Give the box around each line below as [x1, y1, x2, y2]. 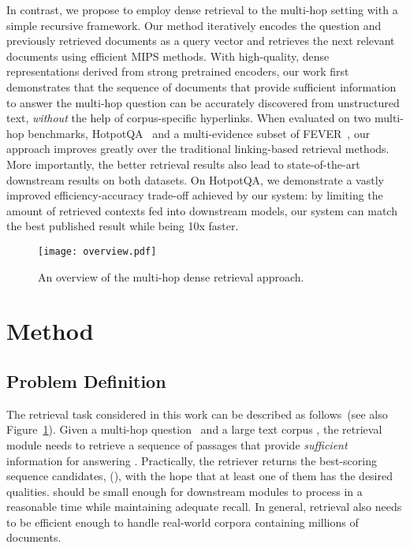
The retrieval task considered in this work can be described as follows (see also [6, 405, 388, 422]
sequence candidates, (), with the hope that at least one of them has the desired [6, 468, 393, 484]
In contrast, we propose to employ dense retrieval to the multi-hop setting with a [6, 2, 398, 17]
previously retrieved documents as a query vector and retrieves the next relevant [6, 32, 395, 49]
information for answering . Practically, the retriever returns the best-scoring [6, 452, 377, 468]
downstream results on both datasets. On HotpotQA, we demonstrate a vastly [6, 171, 384, 188]
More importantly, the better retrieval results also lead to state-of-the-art [6, 155, 360, 172]
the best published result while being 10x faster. [6, 218, 239, 234]
